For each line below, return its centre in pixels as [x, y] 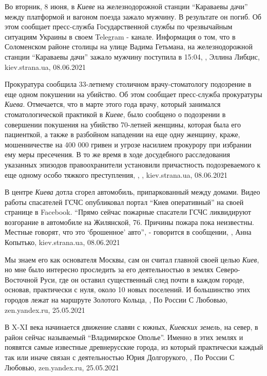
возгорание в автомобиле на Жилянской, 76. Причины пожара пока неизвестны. [129, 222]
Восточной [21, 279]
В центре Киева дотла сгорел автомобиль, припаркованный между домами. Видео [132, 192]
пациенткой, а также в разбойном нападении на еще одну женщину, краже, [122, 134]
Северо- [228, 269]
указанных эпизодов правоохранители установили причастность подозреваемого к [133, 164]
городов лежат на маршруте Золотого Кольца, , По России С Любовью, [116, 300]
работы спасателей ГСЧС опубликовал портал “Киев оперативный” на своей [124, 202]
